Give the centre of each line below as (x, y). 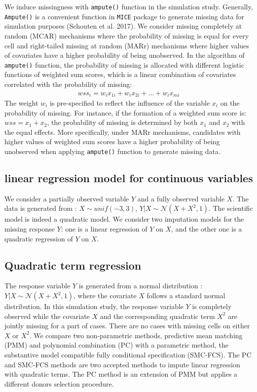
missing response (30, 229)
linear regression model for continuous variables (129, 178)
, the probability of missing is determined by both (122, 122)
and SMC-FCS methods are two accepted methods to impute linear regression (122, 364)
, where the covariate (105, 295)
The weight (21, 103)
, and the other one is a (207, 229)
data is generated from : (41, 208)
